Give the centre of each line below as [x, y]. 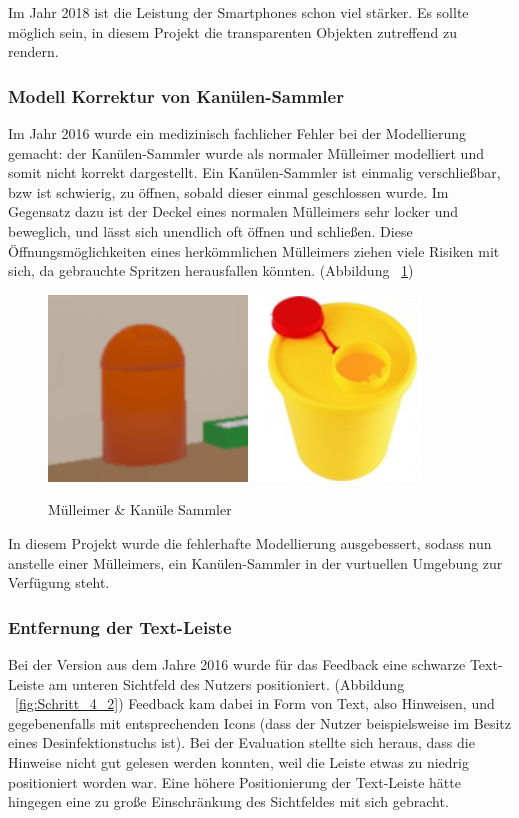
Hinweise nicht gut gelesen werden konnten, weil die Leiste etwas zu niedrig [238, 761]
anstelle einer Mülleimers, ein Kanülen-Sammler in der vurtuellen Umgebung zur [255, 562]
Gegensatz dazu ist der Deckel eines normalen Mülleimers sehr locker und [233, 211]
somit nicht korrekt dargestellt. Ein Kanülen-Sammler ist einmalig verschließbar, [254, 172]
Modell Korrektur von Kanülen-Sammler [176, 95]
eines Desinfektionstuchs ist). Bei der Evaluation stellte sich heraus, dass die [241, 742]
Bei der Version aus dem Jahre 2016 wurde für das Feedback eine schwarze [237, 663]
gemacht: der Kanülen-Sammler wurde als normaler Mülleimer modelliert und [246, 152]
